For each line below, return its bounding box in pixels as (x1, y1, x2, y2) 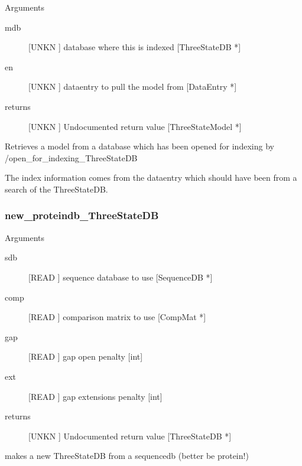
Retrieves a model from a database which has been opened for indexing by (5, 140, 274, 152)
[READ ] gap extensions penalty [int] (28, 390, 163, 402)
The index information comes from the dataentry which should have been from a (5, 171, 297, 184)
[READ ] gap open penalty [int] (28, 350, 143, 363)
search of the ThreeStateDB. (5, 183, 108, 195)
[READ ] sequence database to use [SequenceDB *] (28, 271, 213, 283)
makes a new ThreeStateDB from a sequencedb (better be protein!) (5, 449, 249, 462)
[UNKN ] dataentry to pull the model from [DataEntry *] (28, 80, 237, 93)
